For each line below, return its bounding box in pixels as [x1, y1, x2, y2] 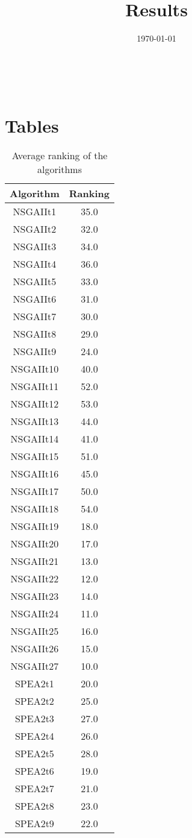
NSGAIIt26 [10, 641, 59, 656]
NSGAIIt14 [10, 432, 59, 446]
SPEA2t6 [14, 764, 54, 778]
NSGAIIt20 [10, 537, 59, 551]
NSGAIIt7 [13, 309, 57, 324]
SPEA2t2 [14, 694, 54, 708]
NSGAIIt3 [13, 239, 57, 254]
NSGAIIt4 [13, 257, 57, 271]
